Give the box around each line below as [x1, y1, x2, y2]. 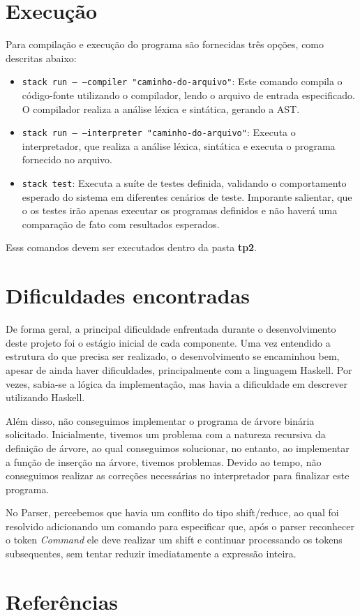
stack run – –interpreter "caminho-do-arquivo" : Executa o [22, 125, 296, 140]
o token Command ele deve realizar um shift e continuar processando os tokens [6, 532, 343, 547]
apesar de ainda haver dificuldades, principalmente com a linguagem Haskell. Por [6, 362, 352, 377]
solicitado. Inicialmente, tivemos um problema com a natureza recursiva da [6, 427, 326, 442]
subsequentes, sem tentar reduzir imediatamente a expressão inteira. [6, 546, 297, 561]
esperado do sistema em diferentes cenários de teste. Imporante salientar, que [22, 189, 352, 204]
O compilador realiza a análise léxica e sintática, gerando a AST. [22, 101, 300, 116]
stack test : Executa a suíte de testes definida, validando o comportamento [22, 176, 347, 190]
